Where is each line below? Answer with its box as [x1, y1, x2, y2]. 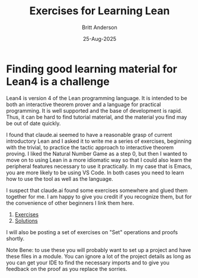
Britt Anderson [82, 24, 117, 31]
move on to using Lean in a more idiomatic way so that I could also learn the [6, 156, 191, 164]
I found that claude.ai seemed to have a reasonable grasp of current [6, 131, 173, 138]
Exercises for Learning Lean [29, 4, 170, 18]
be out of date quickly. [6, 120, 61, 127]
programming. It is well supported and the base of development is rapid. [6, 107, 183, 114]
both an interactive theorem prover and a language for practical [6, 101, 161, 108]
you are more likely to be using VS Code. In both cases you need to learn [6, 169, 184, 176]
